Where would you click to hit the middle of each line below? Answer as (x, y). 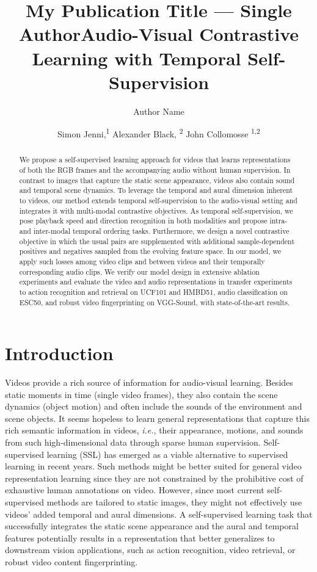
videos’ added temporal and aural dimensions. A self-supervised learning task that (159, 514)
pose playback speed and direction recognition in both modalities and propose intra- (153, 221)
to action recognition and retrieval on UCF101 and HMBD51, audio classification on (153, 291)
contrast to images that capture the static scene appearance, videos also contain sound (157, 180)
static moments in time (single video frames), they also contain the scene (141, 394)
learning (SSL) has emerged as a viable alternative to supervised (167, 454)
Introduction (59, 353)
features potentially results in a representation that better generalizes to (140, 538)
